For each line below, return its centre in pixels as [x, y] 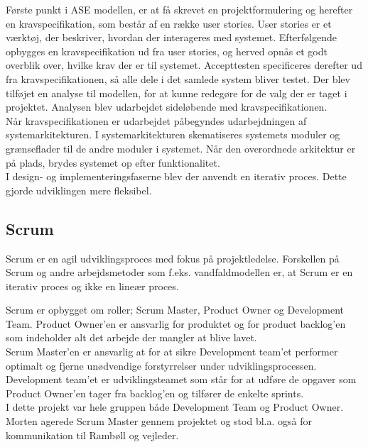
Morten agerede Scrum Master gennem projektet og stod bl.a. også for [159, 421]
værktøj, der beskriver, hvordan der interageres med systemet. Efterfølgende [171, 37]
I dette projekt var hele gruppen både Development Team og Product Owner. [175, 407]
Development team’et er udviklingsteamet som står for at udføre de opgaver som [181, 379]
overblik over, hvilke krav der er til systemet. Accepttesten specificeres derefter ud [184, 65]
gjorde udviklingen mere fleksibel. [79, 190]
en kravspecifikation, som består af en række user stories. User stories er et [169, 23]
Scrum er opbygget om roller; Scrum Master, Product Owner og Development [175, 310]
